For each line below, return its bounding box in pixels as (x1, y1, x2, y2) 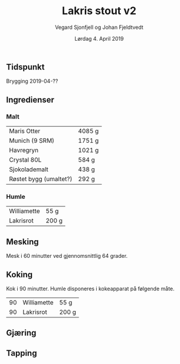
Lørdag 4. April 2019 (74, 35, 124, 42)
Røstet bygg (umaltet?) (9, 175, 73, 183)
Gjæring (6, 328, 37, 338)
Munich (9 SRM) (9, 137, 55, 145)
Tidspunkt (6, 62, 45, 72)
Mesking (6, 237, 40, 247)
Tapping (6, 348, 37, 358)
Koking (6, 270, 33, 280)
